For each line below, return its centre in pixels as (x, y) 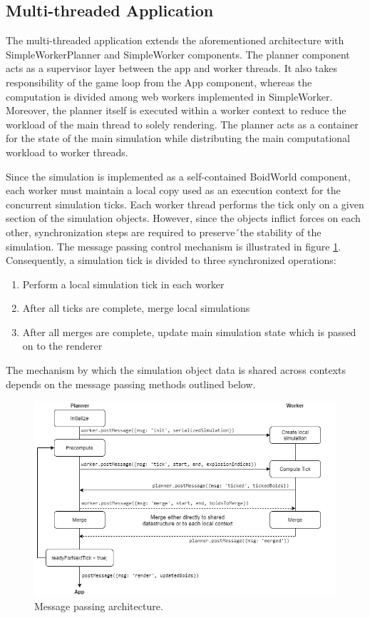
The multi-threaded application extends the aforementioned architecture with (175, 40)
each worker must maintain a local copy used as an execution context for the (173, 190)
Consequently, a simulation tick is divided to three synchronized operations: (171, 260)
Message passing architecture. (99, 606)
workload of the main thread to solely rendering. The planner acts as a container (182, 124)
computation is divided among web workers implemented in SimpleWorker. (169, 96)
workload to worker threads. (67, 152)
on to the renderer (62, 346)
